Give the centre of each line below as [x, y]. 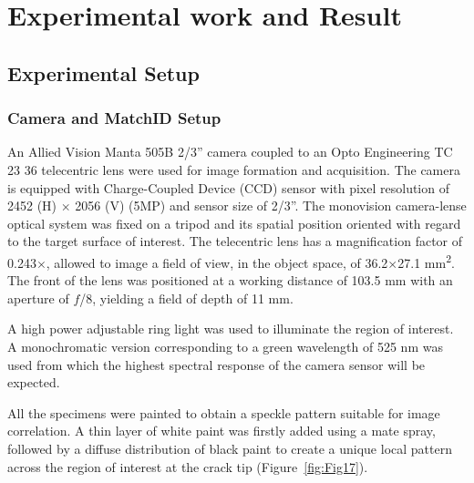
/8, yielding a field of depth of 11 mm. [186, 298]
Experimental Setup [103, 72]
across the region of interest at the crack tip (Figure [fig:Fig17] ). [188, 466]
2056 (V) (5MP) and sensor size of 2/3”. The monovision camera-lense [271, 206]
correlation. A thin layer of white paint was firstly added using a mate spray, [222, 431]
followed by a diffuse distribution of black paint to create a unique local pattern [230, 448]
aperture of [38, 298]
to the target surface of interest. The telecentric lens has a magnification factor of [235, 241]
